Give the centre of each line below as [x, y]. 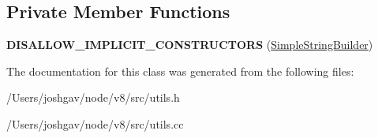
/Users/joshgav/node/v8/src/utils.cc [95, 123]
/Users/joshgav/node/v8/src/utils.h [93, 97]
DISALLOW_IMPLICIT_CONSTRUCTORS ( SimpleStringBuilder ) [190, 45]
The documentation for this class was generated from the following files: [180, 71]
